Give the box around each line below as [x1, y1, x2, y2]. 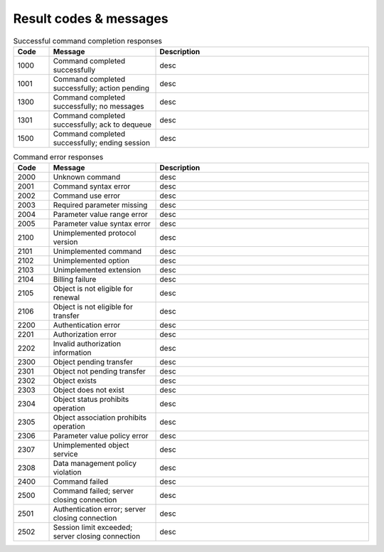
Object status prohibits [53, 395, 129, 405]
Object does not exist [53, 385, 124, 395]
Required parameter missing [53, 200, 148, 210]
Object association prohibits [53, 413, 147, 423]
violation [53, 467, 82, 477]
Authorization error [53, 329, 117, 339]
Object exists [53, 376, 97, 386]
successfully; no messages [53, 101, 144, 111]
